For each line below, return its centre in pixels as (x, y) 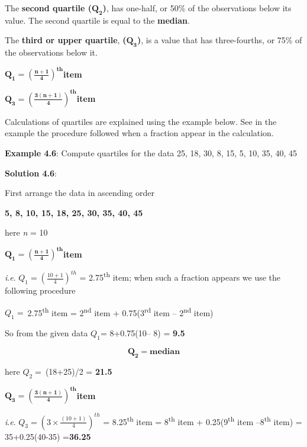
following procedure (40, 290)
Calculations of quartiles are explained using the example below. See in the (141, 121)
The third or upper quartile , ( (66, 40)
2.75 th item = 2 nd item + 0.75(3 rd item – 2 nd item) (120, 311)
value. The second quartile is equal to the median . (97, 20)
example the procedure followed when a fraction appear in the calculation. (139, 133)
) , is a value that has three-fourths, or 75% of (219, 40)
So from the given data (46, 333)
